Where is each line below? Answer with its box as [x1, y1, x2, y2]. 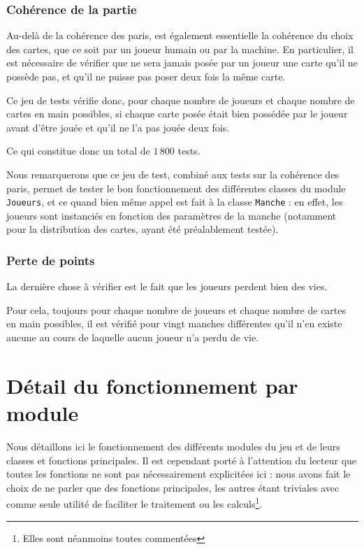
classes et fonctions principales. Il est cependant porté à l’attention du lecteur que [6, 452, 357, 467]
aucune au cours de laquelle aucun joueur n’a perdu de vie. [6, 330, 259, 344]
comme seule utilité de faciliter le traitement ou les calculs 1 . [6, 494, 263, 511]
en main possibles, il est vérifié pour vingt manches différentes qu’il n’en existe [6, 316, 342, 331]
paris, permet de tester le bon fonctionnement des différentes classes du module [6, 180, 346, 195]
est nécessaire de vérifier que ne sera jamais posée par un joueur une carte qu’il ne [6, 55, 358, 70]
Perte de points [6, 251, 95, 269]
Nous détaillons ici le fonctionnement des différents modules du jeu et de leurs [6, 439, 340, 453]
